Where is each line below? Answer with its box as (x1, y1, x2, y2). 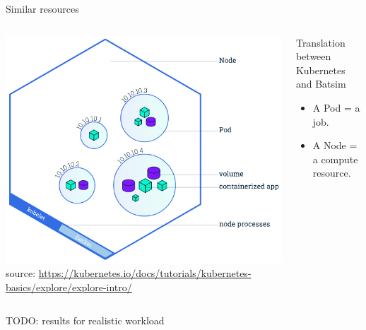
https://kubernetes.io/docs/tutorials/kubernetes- (38, 266, 252, 281)
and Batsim (295, 76, 346, 91)
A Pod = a (312, 100, 360, 114)
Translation (295, 35, 346, 49)
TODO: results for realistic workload (6, 313, 165, 328)
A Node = (312, 138, 358, 153)
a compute (312, 151, 358, 166)
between (295, 49, 331, 64)
